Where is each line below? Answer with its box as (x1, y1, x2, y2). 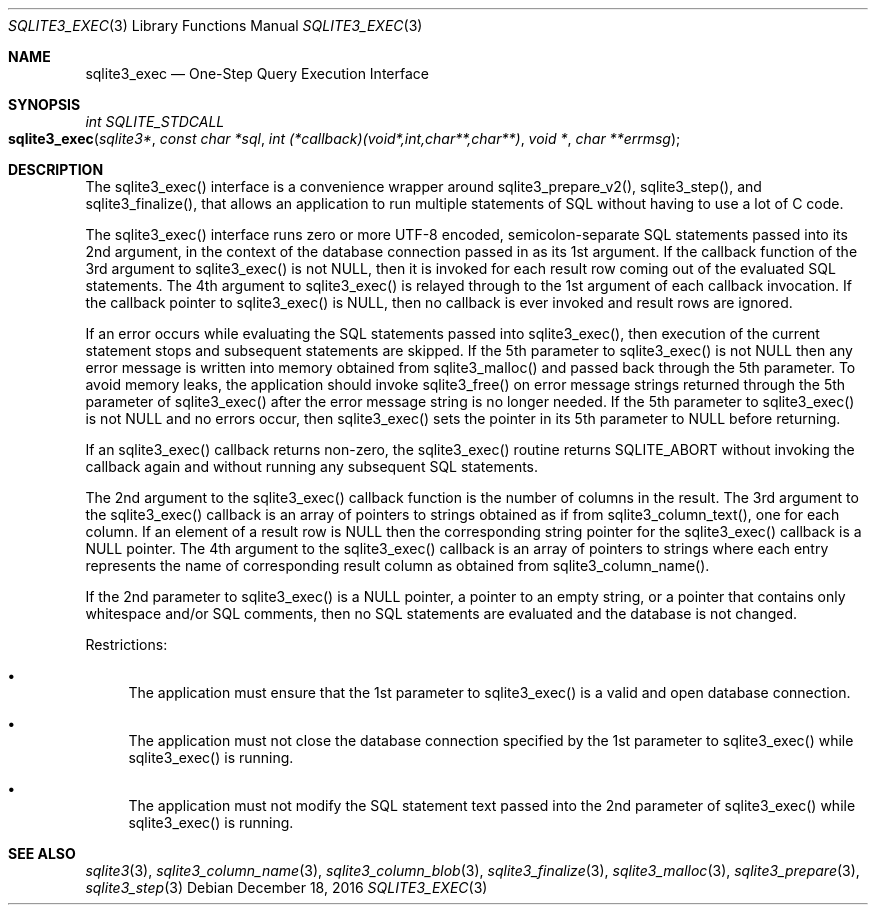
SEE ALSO (8, 845, 76, 862)
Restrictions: (85, 636, 168, 653)
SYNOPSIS (8, 96, 81, 113)
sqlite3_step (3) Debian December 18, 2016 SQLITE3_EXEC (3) (85, 879, 488, 896)
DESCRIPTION (8, 161, 104, 178)
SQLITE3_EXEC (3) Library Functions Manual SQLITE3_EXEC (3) (8, 17, 423, 34)
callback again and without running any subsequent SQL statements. (85, 458, 539, 475)
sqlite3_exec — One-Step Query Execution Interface (85, 65, 429, 82)
